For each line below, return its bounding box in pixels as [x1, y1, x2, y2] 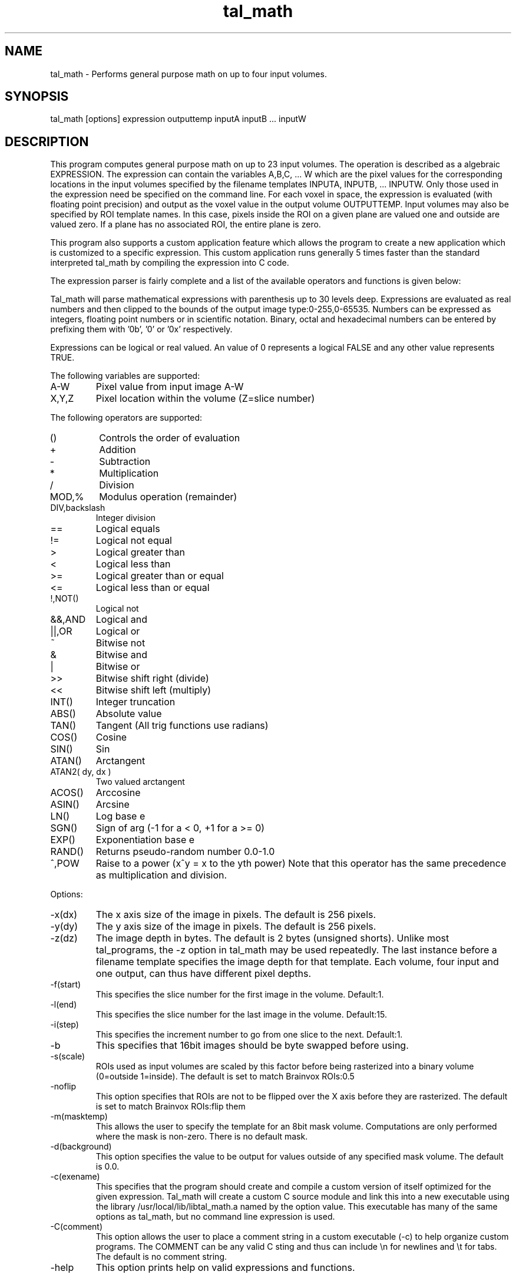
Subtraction [99, 455, 151, 468]
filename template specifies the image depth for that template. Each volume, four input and [95, 956, 499, 968]
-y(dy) [50, 920, 78, 933]
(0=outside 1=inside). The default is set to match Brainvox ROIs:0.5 [95, 1071, 355, 1082]
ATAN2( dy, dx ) [50, 767, 111, 777]
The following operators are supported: [50, 412, 203, 423]
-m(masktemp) [50, 1111, 108, 1122]
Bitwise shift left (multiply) [95, 684, 211, 696]
